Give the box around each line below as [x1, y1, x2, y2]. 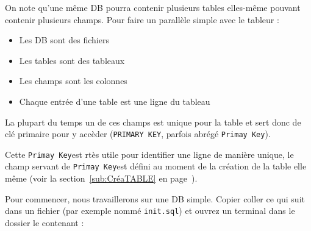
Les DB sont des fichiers [19, 34, 109, 46]
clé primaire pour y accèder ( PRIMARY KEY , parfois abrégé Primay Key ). [5, 127, 271, 140]
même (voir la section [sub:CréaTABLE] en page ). [5, 172, 198, 185]
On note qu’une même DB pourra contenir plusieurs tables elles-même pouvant [5, 1, 301, 13]
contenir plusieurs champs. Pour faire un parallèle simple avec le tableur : [5, 13, 279, 26]
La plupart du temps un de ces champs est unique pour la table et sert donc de [5, 115, 301, 128]
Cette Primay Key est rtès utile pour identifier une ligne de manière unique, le [5, 147, 294, 160]
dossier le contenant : [5, 216, 84, 229]
